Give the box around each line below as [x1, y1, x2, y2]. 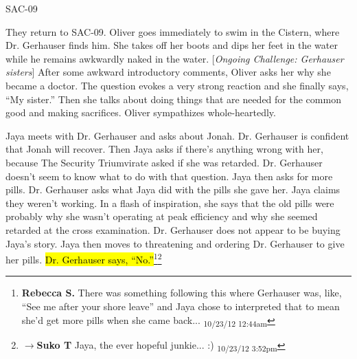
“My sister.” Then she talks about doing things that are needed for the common [5, 91, 341, 106]
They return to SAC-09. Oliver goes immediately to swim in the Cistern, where [5, 24, 340, 39]
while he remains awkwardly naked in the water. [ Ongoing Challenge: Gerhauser [5, 51, 344, 65]
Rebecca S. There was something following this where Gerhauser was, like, [21, 285, 342, 300]
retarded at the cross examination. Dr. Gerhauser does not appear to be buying [5, 222, 341, 237]
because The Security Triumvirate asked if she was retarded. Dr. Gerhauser [5, 155, 323, 169]
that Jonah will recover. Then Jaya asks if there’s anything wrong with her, [5, 142, 323, 156]
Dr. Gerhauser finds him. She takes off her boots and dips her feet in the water [5, 38, 338, 52]
